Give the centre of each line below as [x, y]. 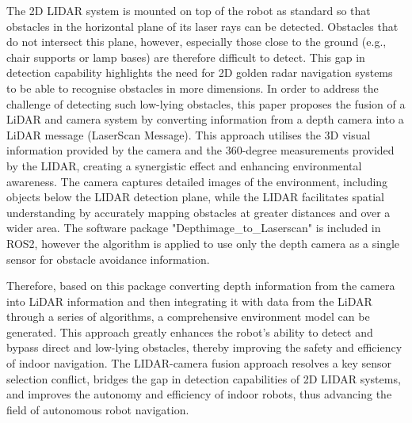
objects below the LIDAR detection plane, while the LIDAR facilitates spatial [195, 197]
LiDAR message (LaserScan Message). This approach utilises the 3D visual [189, 134]
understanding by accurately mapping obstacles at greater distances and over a [198, 212]
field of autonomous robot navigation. [98, 409]
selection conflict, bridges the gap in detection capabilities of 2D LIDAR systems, [204, 378]
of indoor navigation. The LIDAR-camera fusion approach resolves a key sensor [199, 363]
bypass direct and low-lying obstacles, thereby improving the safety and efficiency [204, 347]
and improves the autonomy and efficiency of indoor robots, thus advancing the [199, 394]
